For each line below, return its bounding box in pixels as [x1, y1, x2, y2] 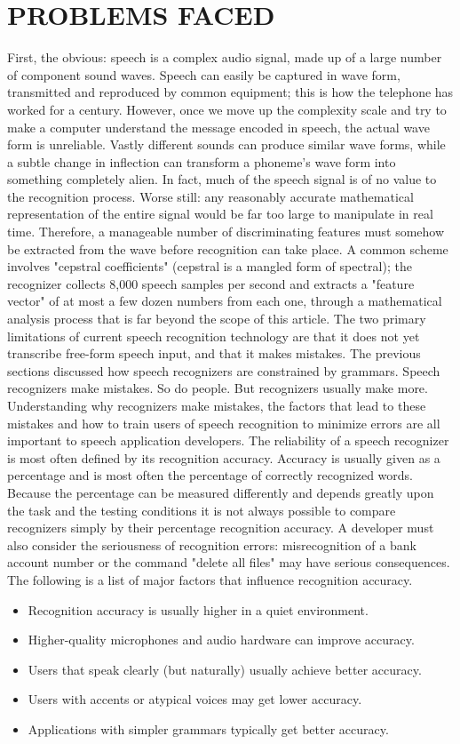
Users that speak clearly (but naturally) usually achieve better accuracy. [28, 660, 422, 678]
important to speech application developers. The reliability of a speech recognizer [7, 431, 449, 450]
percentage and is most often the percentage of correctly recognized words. [7, 466, 413, 484]
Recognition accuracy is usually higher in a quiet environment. [28, 600, 369, 619]
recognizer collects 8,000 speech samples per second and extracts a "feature [7, 274, 415, 292]
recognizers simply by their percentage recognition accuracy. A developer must [7, 518, 434, 537]
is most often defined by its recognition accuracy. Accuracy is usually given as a [7, 448, 440, 467]
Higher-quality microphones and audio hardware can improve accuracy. [28, 630, 415, 649]
